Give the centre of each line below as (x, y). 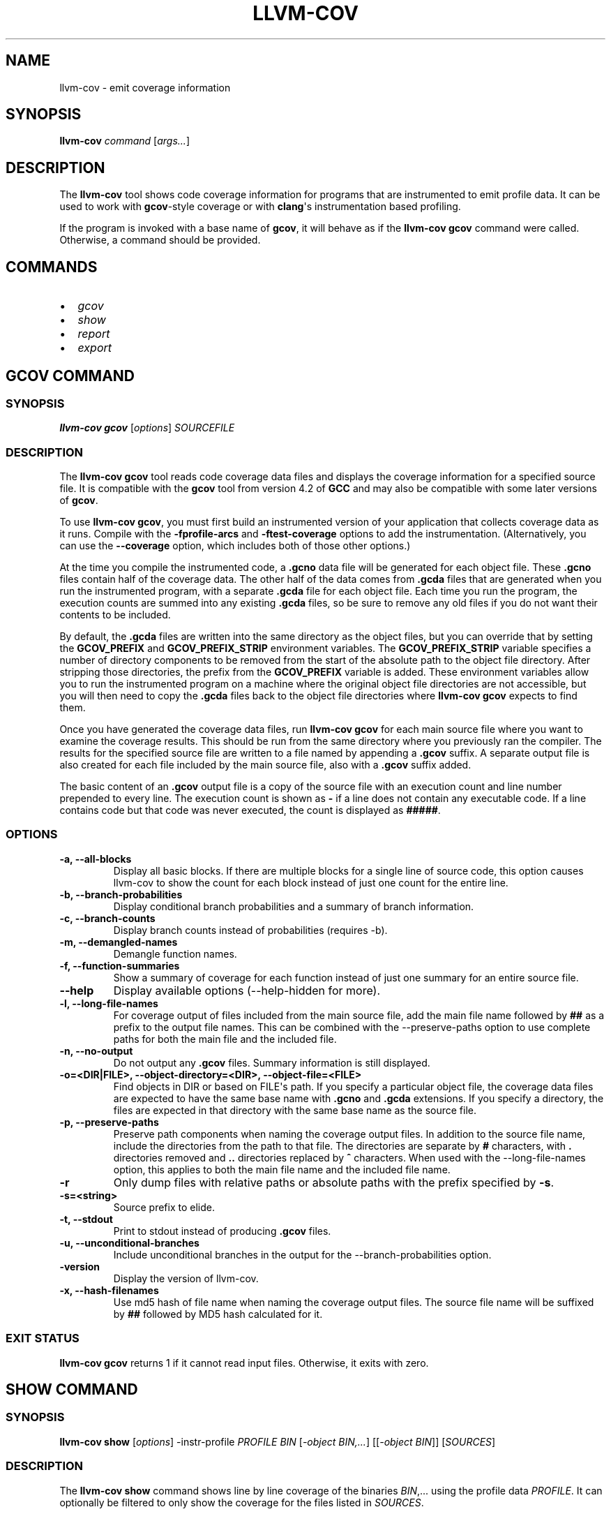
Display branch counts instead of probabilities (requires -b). (250, 930)
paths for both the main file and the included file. (225, 1039)
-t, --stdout (86, 1219)
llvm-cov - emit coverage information (145, 87)
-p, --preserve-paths (109, 1122)
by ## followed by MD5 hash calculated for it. (218, 1314)
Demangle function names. (175, 953)
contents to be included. (115, 615)
